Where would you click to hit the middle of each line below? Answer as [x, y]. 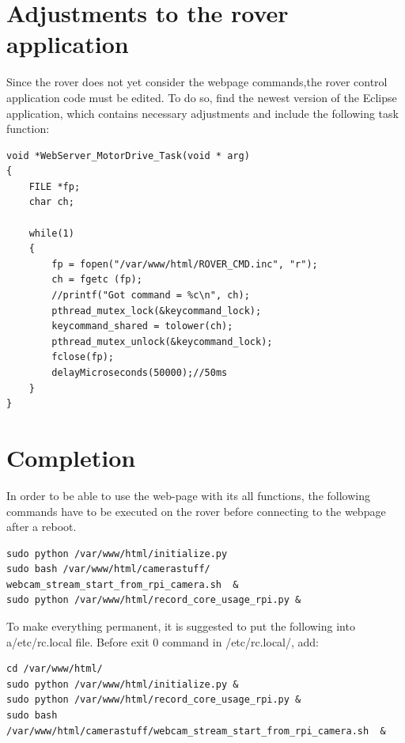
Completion [71, 457]
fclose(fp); [83, 357]
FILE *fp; [55, 186]
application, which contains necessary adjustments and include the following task [202, 113]
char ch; [51, 202]
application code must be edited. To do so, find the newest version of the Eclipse [202, 97]
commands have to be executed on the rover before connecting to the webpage [196, 511]
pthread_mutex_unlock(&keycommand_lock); [162, 341]
